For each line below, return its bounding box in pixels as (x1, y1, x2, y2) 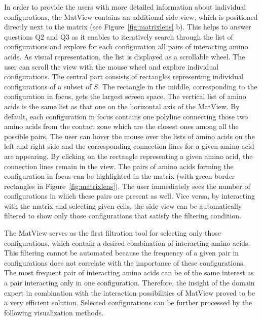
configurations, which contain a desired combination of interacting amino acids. (4, 237, 250, 248)
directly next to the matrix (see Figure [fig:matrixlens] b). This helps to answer (4, 21, 251, 32)
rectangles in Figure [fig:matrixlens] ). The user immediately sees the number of (4, 180, 250, 191)
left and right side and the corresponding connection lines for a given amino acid (4, 141, 254, 151)
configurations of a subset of (4, 81, 92, 91)
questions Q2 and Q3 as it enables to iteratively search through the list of (4, 31, 233, 42)
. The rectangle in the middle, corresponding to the (98, 81, 257, 91)
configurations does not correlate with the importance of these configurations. (4, 257, 245, 268)
